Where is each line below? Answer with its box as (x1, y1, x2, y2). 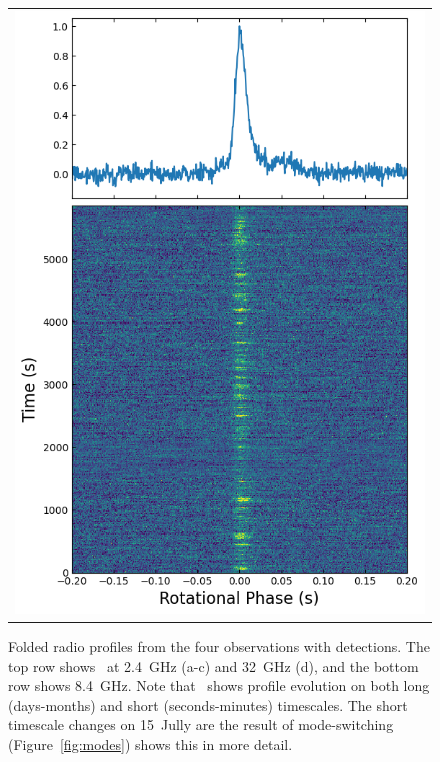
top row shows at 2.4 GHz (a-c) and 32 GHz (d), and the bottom (8, 655, 419, 676)
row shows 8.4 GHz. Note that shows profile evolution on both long (8, 675, 430, 696)
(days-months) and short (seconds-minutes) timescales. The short (8, 694, 408, 715)
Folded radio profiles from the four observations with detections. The (8, 635, 430, 656)
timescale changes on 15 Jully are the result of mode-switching (8, 714, 394, 735)
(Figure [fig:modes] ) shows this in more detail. (8, 733, 293, 754)
